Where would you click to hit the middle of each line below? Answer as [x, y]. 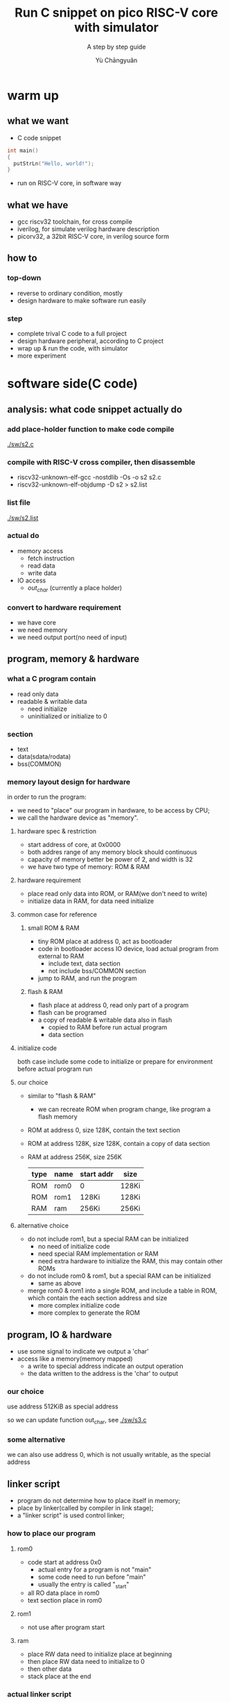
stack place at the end [59, 1676]
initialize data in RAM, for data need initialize [91, 901]
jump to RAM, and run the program [87, 978]
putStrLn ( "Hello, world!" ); [54, 163]
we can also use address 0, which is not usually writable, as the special [109, 1455]
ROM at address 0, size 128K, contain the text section [104, 1130]
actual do [23, 536]
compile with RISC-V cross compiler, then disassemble [101, 462]
